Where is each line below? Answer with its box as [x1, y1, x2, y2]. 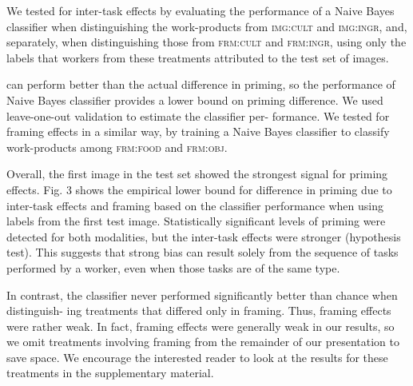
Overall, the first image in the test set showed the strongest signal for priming [6, 165, 388, 182]
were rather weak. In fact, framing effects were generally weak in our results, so [6, 317, 395, 334]
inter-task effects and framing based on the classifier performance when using [6, 197, 383, 213]
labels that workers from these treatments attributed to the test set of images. [6, 49, 389, 66]
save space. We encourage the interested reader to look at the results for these [6, 348, 388, 365]
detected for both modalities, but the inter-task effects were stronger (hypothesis [6, 228, 401, 245]
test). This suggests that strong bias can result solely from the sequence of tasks [6, 244, 399, 261]
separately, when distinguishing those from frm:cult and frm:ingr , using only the [6, 34, 407, 50]
